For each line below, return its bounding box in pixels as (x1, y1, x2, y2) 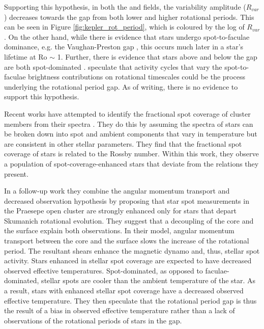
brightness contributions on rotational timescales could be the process (28, 71, 245, 82)
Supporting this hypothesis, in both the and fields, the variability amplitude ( (4, 2, 246, 12)
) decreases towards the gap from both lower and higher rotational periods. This (4, 11, 254, 22)
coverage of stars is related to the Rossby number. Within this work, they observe (4, 148, 259, 159)
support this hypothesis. (4, 91, 79, 102)
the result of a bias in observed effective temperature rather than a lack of (4, 305, 235, 316)
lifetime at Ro (4, 51, 47, 62)
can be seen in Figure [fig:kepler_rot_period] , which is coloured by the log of (4, 21, 245, 32)
